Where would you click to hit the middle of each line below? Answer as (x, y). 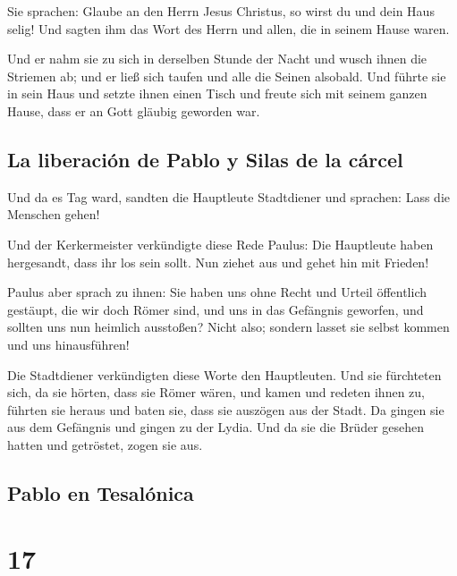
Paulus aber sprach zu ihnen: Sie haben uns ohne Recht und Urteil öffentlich (217, 292)
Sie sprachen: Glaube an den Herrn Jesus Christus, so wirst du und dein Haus (221, 11)
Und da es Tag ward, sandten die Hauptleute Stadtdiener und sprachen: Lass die (228, 196)
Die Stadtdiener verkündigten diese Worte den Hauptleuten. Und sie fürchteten (224, 374)
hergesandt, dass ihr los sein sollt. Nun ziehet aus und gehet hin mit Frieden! (218, 262)
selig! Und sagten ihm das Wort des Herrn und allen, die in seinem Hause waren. (228, 28)
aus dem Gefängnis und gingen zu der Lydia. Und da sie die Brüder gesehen (216, 427)
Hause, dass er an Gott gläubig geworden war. (134, 110)
